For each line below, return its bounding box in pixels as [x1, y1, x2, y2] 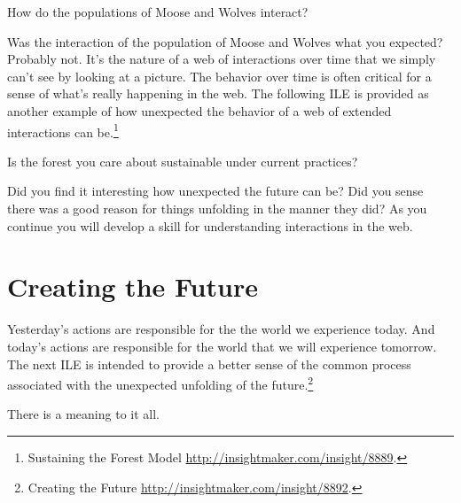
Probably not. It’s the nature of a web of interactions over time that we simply [7, 50, 436, 68]
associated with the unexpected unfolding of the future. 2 [7, 373, 314, 393]
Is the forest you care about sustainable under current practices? [7, 151, 358, 170]
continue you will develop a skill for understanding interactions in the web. [7, 216, 413, 235]
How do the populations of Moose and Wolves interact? [7, 3, 309, 20]
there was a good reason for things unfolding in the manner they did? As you [7, 199, 427, 217]
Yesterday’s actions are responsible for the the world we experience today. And [7, 320, 435, 338]
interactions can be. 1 [7, 120, 119, 141]
